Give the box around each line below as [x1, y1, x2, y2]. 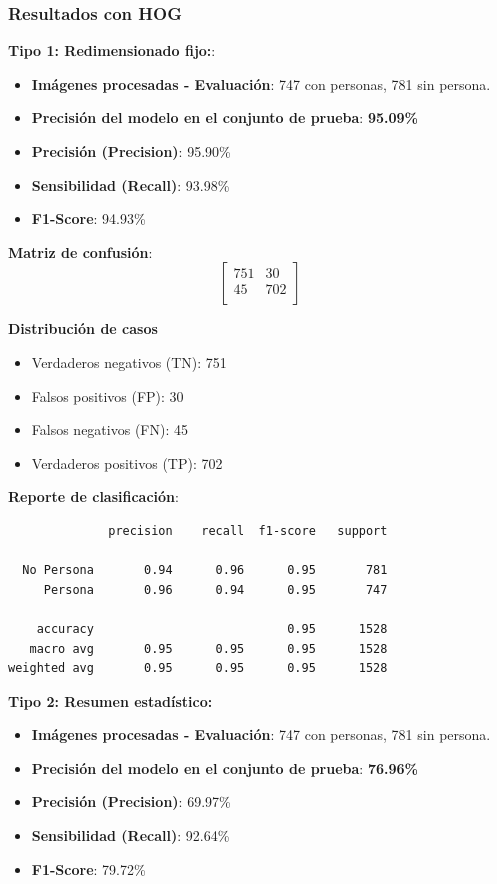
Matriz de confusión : [8, 241, 153, 262]
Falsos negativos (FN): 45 [31, 419, 188, 440]
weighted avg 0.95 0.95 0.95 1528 [8, 661, 388, 676]
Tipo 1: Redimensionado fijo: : [8, 40, 216, 61]
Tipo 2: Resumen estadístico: [8, 690, 213, 711]
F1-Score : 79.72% [31, 858, 146, 879]
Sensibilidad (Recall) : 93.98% [31, 174, 230, 195]
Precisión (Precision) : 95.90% [31, 141, 231, 161]
